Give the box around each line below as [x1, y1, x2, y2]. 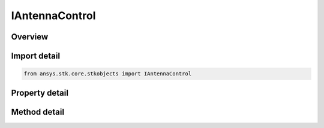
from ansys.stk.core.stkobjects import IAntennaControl [23, 71, 192, 77]
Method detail [11, 106, 65, 117]
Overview [11, 32, 49, 42]
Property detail [11, 87, 69, 98]
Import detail [11, 51, 60, 61]
